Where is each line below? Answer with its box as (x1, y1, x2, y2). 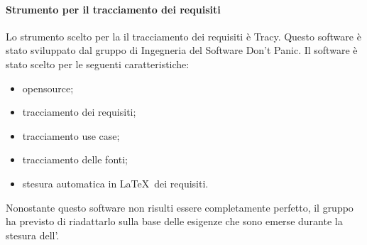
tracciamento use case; (22, 128, 120, 143)
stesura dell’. (6, 227, 60, 242)
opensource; (22, 80, 74, 95)
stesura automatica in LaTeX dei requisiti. (22, 175, 209, 190)
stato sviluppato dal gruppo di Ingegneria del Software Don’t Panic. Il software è (6, 43, 358, 58)
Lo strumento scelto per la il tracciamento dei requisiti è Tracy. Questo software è (6, 28, 361, 43)
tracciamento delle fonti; (22, 152, 128, 167)
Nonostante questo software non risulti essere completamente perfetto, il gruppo (6, 200, 354, 214)
